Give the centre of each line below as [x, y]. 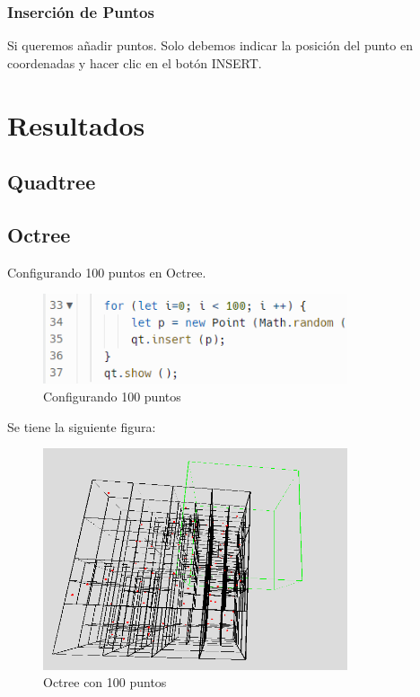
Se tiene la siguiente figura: [82, 426]
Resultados [76, 124]
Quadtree [52, 182]
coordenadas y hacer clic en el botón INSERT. [135, 62]
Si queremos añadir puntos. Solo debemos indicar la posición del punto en [210, 45]
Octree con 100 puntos [105, 682]
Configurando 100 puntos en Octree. [107, 272]
